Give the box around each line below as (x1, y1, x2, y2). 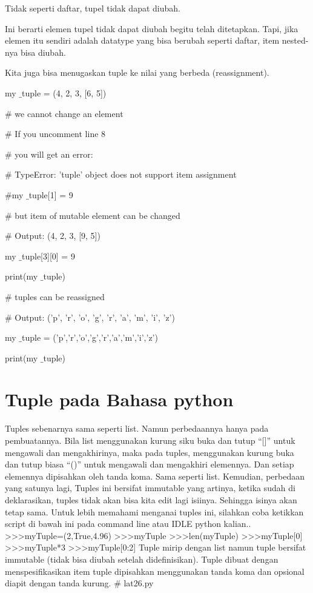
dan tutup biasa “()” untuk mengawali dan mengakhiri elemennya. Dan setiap (5, 458, 294, 471)
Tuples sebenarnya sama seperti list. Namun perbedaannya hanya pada (5, 422, 269, 435)
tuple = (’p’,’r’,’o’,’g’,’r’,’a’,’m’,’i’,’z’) (22, 331, 158, 344)
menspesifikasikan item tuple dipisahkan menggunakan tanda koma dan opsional (5, 565, 305, 577)
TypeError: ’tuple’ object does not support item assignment (15, 168, 237, 181)
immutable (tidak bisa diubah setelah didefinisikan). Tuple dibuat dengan (5, 552, 278, 565)
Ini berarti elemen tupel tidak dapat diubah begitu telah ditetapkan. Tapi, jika (5, 22, 298, 35)
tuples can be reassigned (15, 290, 105, 303)
